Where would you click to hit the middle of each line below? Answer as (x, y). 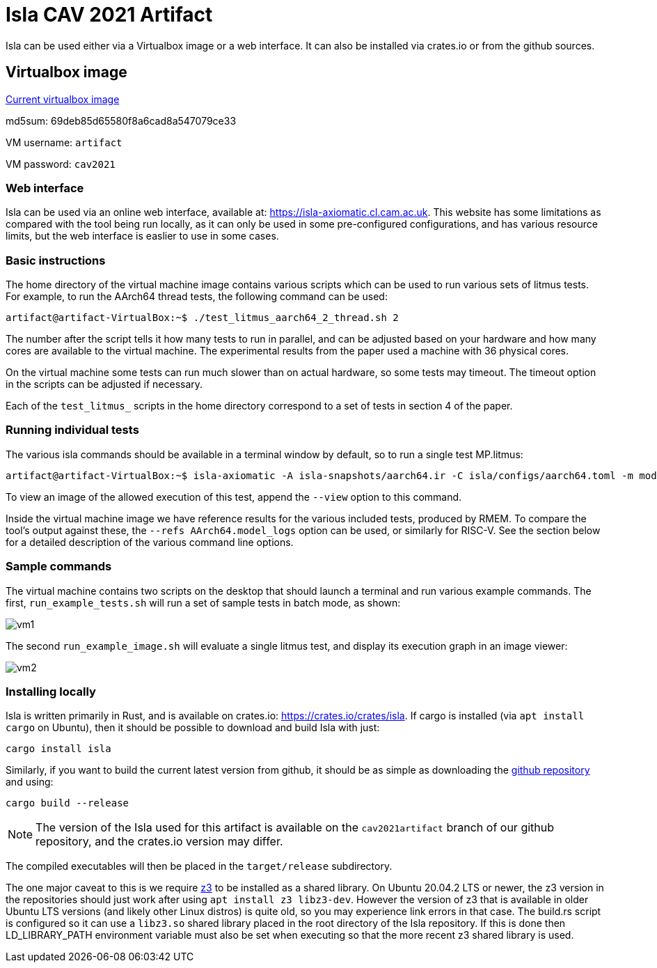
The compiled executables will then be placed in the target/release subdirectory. (199, 866)
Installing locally (51, 691)
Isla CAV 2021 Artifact (109, 15)
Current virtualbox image (63, 99)
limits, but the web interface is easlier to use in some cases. (142, 236)
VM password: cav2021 (61, 164)
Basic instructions (56, 260)
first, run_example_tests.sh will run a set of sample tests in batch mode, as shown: (203, 602)
